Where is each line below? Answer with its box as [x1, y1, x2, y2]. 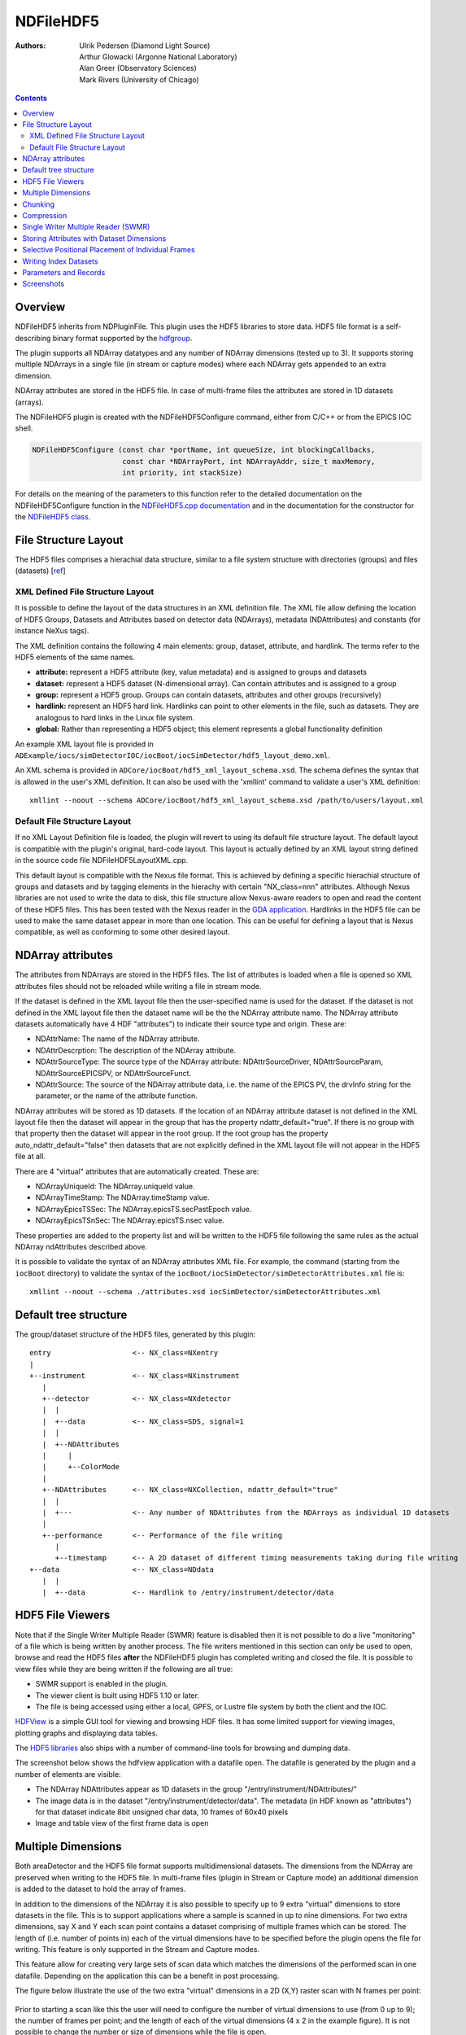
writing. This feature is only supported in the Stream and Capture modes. [15, 1945, 260, 1954]
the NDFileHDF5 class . [15, 511, 91, 521]
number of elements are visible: [15, 1769, 121, 1779]
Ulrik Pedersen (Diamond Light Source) [79, 41, 211, 50]
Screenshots [22, 279, 65, 289]
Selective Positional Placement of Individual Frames [22, 245, 195, 255]
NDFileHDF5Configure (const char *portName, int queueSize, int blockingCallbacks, [32, 445, 376, 455]
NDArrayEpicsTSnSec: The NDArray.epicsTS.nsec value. [35, 1215, 225, 1225]
